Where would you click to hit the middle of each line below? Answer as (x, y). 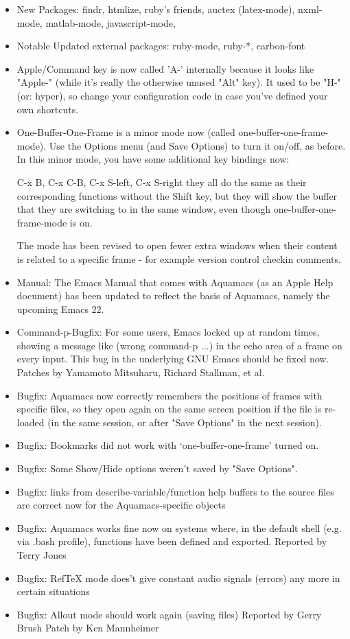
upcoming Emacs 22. (60, 309)
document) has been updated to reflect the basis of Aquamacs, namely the (173, 295)
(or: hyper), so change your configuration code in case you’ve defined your (172, 95)
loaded (31, 422)
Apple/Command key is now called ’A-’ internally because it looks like (165, 68)
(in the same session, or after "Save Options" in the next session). (185, 422)
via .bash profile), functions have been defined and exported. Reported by (172, 541)
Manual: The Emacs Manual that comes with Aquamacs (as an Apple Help (175, 282)
